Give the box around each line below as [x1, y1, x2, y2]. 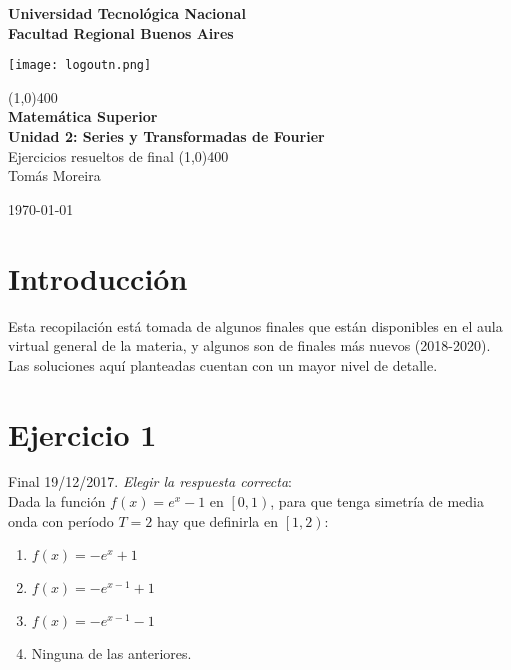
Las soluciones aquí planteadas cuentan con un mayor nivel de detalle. [8, 354, 438, 375]
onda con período [8, 510, 114, 531]
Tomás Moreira [8, 165, 101, 186]
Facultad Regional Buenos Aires [8, 22, 234, 43]
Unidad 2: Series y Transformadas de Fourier [8, 126, 325, 147]
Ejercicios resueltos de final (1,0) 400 [8, 145, 229, 166]
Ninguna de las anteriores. [31, 643, 192, 664]
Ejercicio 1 [8, 413, 157, 454]
